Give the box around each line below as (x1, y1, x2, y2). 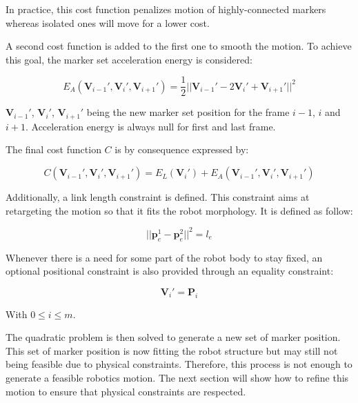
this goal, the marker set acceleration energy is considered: (6, 52, 252, 66)
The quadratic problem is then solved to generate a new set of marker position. (6, 330, 341, 344)
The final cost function (6, 142, 101, 157)
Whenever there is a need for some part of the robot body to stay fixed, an (6, 250, 323, 264)
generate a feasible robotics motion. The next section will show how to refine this (6, 370, 349, 384)
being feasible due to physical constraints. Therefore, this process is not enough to (6, 357, 352, 371)
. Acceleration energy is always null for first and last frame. (25, 119, 276, 133)
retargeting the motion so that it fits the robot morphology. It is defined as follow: (6, 203, 353, 217)
